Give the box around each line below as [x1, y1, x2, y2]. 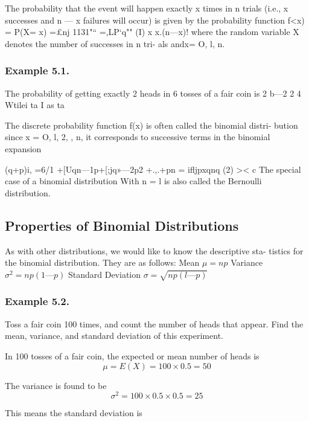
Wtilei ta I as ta [5, 98, 65, 111]
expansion [5, 142, 42, 155]
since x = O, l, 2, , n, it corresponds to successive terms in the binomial [5, 130, 270, 143]
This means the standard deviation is [5, 407, 142, 419]
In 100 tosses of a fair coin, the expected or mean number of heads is [5, 349, 260, 362]
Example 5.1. [5, 63, 69, 78]
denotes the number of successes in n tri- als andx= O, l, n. [5, 37, 225, 50]
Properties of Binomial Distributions [5, 216, 239, 234]
